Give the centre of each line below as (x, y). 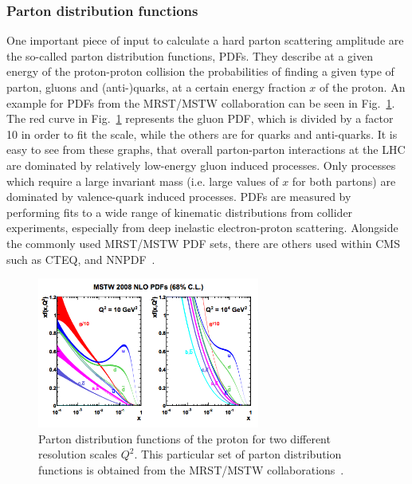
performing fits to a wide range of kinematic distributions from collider (180, 212)
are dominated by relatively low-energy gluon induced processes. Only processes (201, 165)
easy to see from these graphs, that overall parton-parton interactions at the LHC (206, 150)
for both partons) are (344, 181)
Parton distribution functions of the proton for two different (184, 438)
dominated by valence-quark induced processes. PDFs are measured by (179, 197)
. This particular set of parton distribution (238, 454)
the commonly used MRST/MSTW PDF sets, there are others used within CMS (203, 243)
